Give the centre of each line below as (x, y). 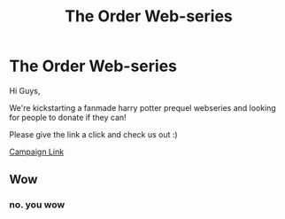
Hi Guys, (25, 90)
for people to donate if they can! (68, 117)
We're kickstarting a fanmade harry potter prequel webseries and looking (142, 107)
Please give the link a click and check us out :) (94, 134)
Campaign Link (37, 152)
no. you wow (37, 205)
